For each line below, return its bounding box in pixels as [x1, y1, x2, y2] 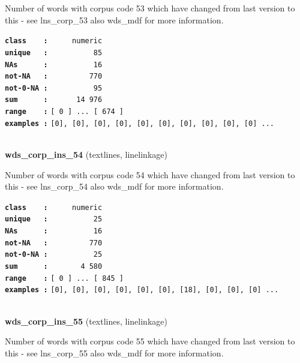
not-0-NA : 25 [5, 250, 103, 259]
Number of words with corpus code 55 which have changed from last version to [5, 335, 295, 347]
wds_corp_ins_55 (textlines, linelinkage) [5, 314, 167, 327]
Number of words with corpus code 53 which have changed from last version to [5, 2, 295, 14]
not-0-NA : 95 [5, 83, 103, 92]
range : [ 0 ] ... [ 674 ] [5, 107, 124, 116]
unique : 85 [5, 48, 103, 57]
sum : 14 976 [5, 95, 103, 104]
